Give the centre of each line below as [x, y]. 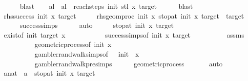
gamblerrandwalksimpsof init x [87, 53]
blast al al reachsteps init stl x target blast [106, 6]
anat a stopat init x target [49, 73]
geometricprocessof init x [73, 44]
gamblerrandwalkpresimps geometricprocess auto [128, 63]
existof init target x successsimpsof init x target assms [124, 34]
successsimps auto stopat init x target [97, 25]
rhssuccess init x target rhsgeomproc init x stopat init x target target [124, 15]
